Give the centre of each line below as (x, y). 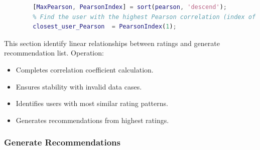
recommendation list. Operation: (54, 53)
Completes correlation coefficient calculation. (85, 69)
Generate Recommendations (62, 142)
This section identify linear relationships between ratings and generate (112, 43)
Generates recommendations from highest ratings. (92, 120)
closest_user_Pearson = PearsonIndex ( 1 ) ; (105, 27)
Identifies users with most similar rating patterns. (92, 103)
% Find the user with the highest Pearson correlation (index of (144, 17)
